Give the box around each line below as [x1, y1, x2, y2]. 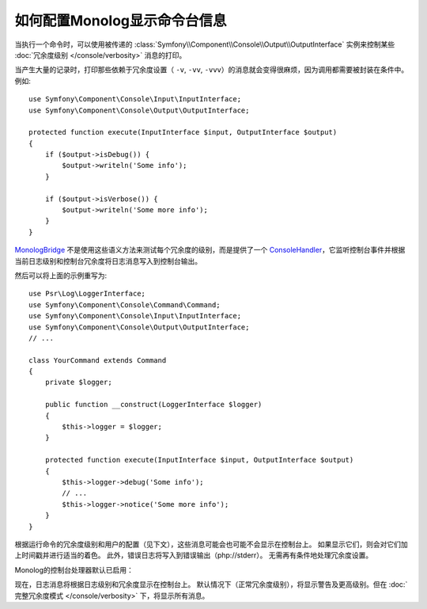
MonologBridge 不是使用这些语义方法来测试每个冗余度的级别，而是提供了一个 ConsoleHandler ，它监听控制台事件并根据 [14, 246, 406, 255]
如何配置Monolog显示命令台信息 [14, 12, 227, 29]
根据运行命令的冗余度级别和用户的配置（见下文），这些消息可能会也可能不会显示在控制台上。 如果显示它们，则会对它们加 [14, 539, 408, 549]
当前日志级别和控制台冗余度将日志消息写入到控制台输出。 [14, 256, 202, 265]
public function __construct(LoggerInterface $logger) [44, 400, 263, 409]
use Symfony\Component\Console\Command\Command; [28, 300, 221, 309]
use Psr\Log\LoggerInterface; [28, 289, 146, 299]
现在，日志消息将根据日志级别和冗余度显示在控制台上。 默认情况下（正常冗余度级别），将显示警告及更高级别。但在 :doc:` [14, 580, 408, 589]
